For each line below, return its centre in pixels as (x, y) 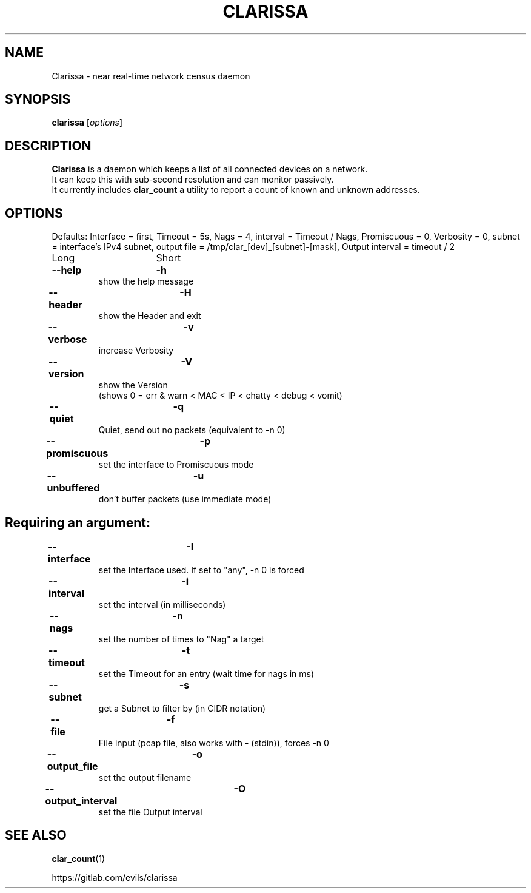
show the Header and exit (150, 316)
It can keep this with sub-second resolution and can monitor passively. (193, 180)
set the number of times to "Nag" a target (181, 639)
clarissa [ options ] (87, 123)
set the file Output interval (150, 812)
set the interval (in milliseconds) (162, 604)
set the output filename (145, 777)
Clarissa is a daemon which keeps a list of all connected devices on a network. (210, 169)
